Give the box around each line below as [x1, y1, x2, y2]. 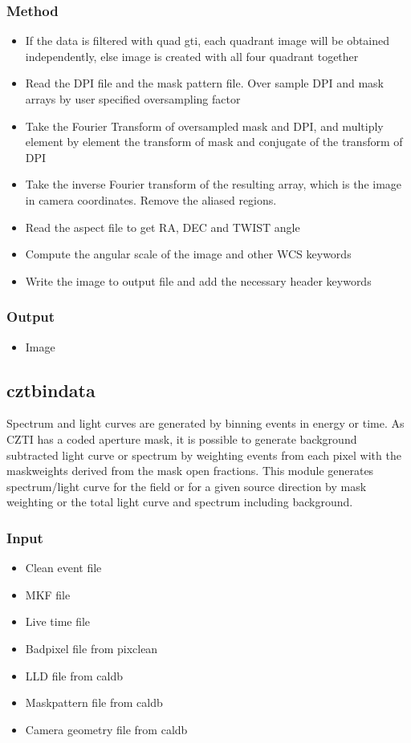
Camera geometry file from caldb [25, 721, 188, 737]
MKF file [25, 586, 71, 603]
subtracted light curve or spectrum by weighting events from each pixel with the [6, 446, 401, 463]
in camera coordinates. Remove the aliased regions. [25, 191, 277, 208]
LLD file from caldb [25, 667, 123, 684]
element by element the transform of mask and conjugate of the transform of [25, 133, 403, 150]
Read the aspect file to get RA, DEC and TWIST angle [25, 218, 300, 235]
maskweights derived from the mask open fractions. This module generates [6, 462, 374, 479]
